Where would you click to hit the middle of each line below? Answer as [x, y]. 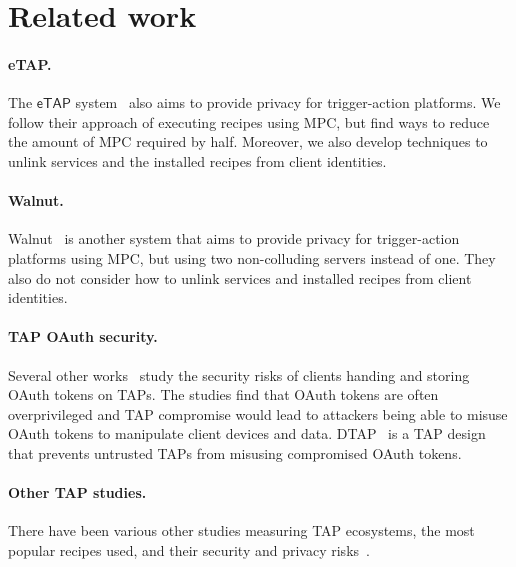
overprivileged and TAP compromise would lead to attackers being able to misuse [258, 413]
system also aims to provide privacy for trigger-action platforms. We [288, 102]
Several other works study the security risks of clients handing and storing [239, 374]
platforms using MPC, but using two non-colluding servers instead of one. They [252, 257]
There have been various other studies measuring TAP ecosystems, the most [241, 530]
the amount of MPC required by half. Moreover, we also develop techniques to [248, 141]
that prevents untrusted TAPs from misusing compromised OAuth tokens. [235, 452]
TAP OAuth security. [83, 336]
